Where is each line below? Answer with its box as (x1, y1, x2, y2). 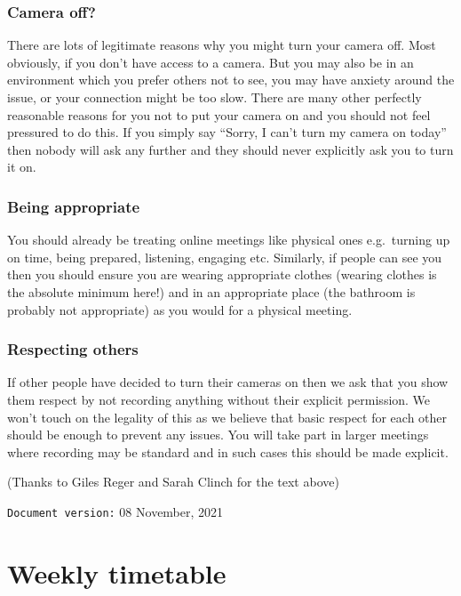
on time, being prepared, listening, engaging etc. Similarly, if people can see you (7, 247, 442, 266)
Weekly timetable (7, 554, 227, 591)
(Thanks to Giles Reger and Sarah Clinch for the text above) (7, 472, 339, 491)
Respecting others (7, 338, 139, 360)
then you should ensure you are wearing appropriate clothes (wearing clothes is (7, 265, 437, 284)
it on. (7, 157, 36, 176)
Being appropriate (7, 195, 140, 217)
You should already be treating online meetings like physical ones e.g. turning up (7, 230, 450, 249)
